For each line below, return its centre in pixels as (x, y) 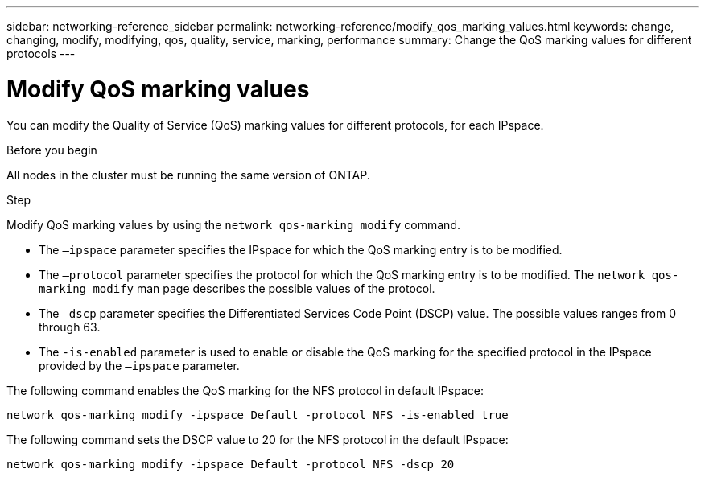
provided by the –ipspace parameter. (139, 365)
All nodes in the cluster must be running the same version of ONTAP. (188, 175)
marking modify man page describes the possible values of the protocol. (237, 288)
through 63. (70, 327)
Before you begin (52, 150)
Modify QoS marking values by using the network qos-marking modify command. (233, 224)
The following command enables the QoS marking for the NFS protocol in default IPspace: (245, 390)
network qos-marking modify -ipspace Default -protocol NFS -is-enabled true (258, 415)
